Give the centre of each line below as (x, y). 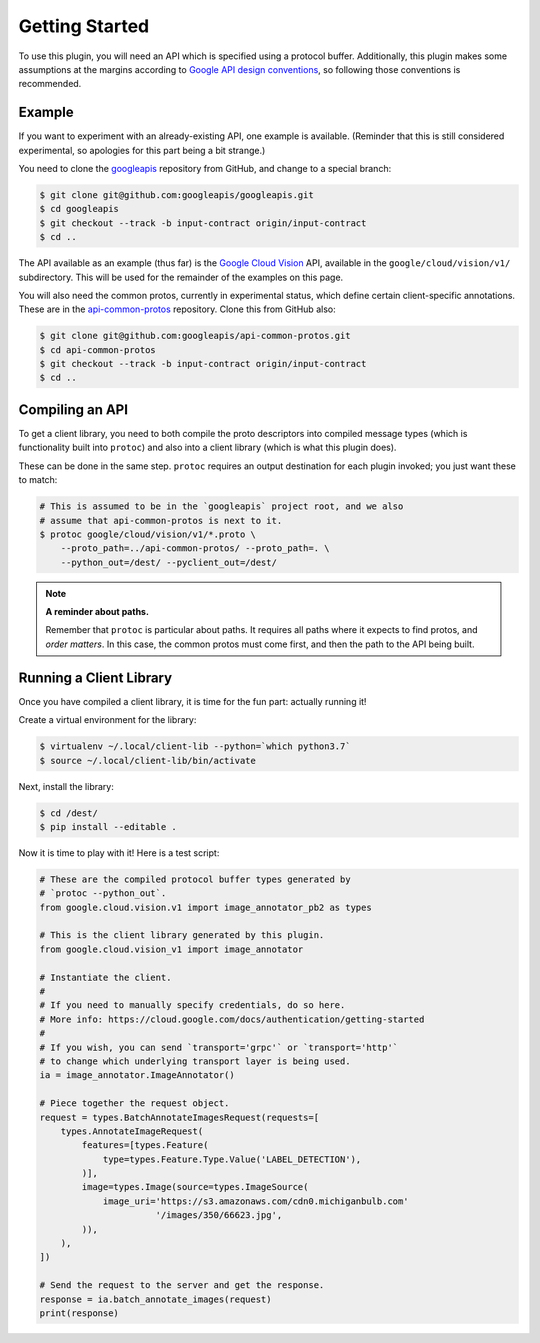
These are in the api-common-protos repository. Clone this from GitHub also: (177, 309)
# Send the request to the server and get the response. (182, 1285)
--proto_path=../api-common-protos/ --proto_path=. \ (195, 548)
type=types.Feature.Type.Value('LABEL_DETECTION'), (232, 1159)
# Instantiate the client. (105, 977)
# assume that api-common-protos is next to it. (161, 520)
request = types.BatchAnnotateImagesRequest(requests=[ (179, 1117)
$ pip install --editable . (108, 826)
